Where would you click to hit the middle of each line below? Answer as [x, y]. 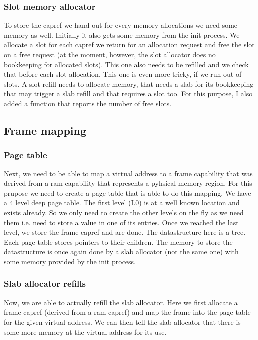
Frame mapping [45, 130]
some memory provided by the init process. [70, 261]
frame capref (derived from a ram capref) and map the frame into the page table [127, 312]
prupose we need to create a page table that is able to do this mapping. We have [128, 193]
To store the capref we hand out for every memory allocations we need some [121, 25]
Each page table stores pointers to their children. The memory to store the [118, 242]
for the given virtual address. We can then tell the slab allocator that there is [122, 321]
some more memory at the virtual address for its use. [85, 331]
